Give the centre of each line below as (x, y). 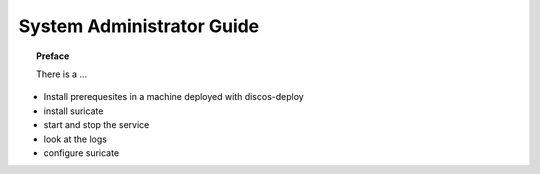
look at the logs (75, 139)
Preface (53, 56)
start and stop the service (96, 125)
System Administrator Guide (139, 26)
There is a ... (62, 74)
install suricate (73, 111)
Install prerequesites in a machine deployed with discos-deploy (173, 97)
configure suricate (81, 152)
